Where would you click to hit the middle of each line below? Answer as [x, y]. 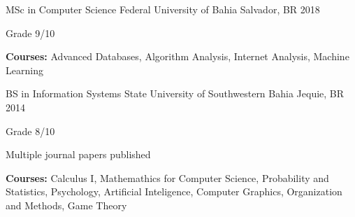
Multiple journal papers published [78, 154]
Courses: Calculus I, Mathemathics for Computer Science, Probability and [167, 177]
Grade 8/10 [30, 131]
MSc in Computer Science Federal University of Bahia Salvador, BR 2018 [163, 9]
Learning [24, 70]
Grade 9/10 [30, 33]
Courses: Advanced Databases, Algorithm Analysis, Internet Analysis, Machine [177, 56]
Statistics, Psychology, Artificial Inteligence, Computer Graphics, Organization [174, 191]
